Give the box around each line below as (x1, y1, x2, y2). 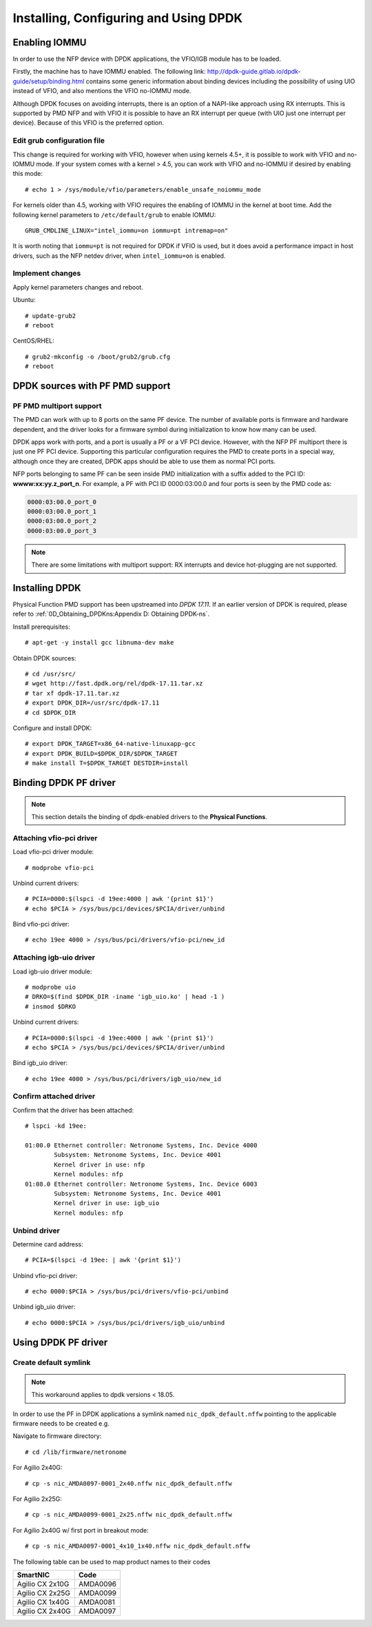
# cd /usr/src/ (25, 670, 76, 678)
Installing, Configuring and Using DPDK (12, 10, 243, 26)
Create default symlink (12, 1357, 91, 1367)
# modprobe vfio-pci (25, 864, 94, 871)
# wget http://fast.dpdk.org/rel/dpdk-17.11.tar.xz (25, 680, 203, 687)
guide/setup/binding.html (12, 77, 85, 85)
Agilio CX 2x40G (17, 1606, 72, 1616)
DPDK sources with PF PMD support (12, 380, 171, 392)
